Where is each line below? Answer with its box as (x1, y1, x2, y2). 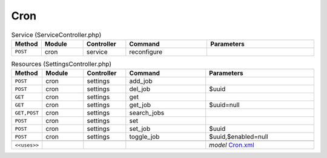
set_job (129, 125, 151, 133)
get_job (129, 100, 151, 109)
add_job (129, 77, 153, 85)
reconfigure (129, 47, 163, 56)
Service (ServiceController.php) (11, 30, 102, 39)
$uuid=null (209, 100, 240, 109)
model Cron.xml (209, 141, 254, 150)
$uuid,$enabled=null (209, 133, 269, 141)
